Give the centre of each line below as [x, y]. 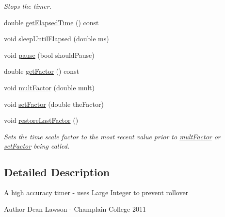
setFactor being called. [37, 146]
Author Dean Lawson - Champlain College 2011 [75, 209]
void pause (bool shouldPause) [49, 55]
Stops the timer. [28, 6]
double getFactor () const [42, 71]
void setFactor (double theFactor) [54, 104]
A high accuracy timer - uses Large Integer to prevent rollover [96, 192]
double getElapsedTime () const [51, 22]
